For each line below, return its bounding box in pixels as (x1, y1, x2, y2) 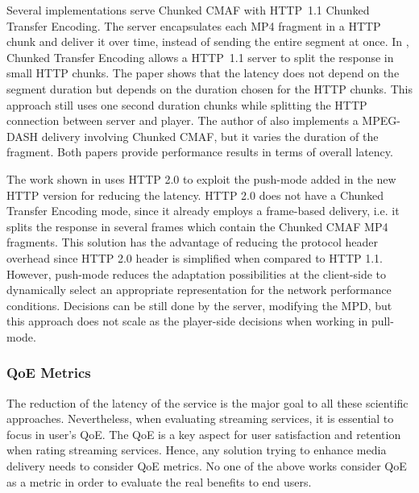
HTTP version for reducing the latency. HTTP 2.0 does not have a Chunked (6, 186, 384, 203)
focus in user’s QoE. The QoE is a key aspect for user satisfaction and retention (6, 425, 401, 442)
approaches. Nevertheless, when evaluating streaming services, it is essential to (6, 410, 394, 427)
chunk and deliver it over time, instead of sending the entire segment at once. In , (6, 33, 409, 50)
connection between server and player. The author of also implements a (6, 112, 359, 129)
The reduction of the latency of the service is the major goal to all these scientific (6, 394, 409, 411)
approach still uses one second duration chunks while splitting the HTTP (6, 96, 367, 113)
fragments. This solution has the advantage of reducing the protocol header (6, 234, 378, 251)
